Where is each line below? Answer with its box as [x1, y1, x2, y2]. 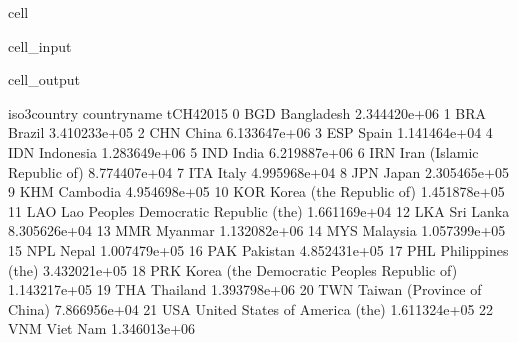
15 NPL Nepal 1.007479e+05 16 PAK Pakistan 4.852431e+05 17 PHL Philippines [8, 239, 509, 260]
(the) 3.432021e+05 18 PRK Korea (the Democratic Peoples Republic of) [8, 259, 458, 280]
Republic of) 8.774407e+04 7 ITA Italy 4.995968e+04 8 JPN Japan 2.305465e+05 [8, 161, 509, 182]
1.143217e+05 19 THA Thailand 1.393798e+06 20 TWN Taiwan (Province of [8, 279, 482, 300]
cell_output [8, 69, 80, 90]
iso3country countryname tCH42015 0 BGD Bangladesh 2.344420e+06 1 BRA [8, 102, 487, 123]
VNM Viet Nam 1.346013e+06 [8, 318, 196, 339]
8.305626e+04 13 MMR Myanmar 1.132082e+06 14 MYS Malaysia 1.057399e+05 [8, 220, 506, 241]
